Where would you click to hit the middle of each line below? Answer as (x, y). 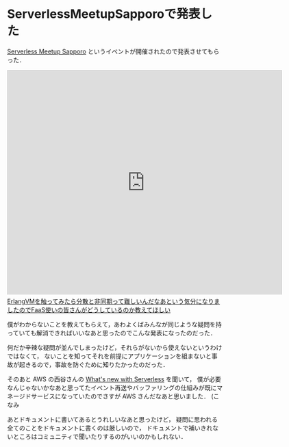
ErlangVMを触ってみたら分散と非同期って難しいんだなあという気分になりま (114, 301)
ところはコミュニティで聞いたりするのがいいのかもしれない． (100, 436)
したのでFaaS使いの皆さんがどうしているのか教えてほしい (89, 309)
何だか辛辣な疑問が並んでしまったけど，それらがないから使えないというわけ (115, 347)
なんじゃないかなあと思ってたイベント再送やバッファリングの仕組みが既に (112, 387)
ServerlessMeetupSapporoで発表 (104, 14)
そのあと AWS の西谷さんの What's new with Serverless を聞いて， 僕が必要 (114, 379)
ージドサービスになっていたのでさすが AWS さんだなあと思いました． (111, 396)
